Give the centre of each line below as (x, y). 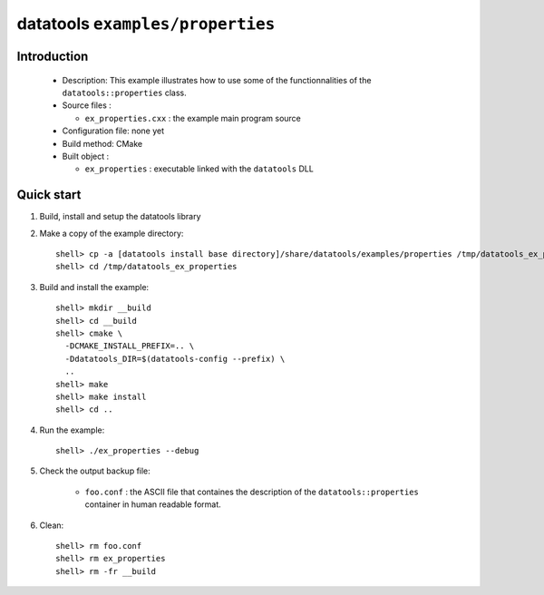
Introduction (53, 56)
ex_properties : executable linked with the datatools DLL (199, 169)
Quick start (49, 195)
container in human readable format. (153, 504)
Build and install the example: (94, 287)
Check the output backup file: (95, 471)
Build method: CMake (102, 143)
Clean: (52, 525)
